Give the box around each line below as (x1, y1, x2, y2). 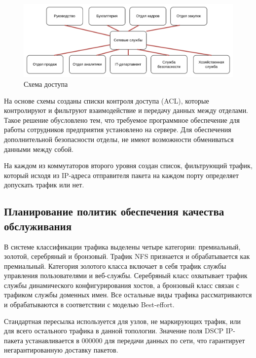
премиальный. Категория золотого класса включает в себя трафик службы (4, 260, 226, 271)
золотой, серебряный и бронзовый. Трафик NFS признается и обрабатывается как (4, 251, 250, 261)
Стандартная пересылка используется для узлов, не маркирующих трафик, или (4, 316, 241, 326)
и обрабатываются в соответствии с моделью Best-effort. (4, 299, 175, 310)
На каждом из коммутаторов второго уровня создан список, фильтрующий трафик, (4, 160, 253, 171)
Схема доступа (24, 78, 68, 89)
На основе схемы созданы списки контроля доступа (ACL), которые (4, 95, 209, 106)
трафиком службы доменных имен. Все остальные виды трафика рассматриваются (4, 289, 252, 300)
